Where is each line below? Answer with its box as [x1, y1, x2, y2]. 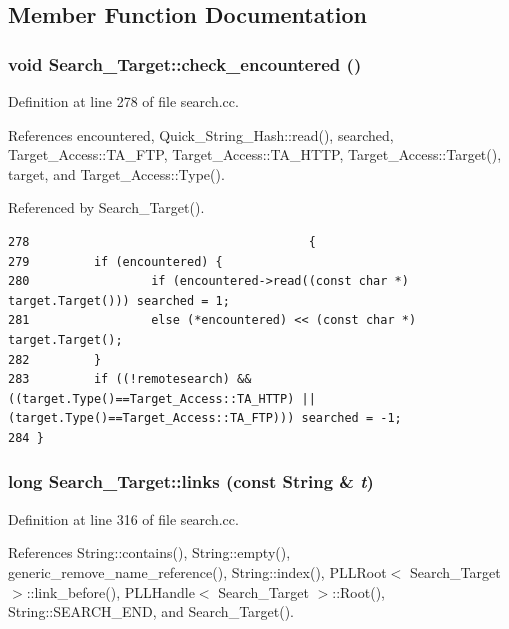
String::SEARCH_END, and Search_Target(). [8, 601, 295, 622]
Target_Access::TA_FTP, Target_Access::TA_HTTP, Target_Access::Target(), [8, 144, 502, 165]
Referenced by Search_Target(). [8, 197, 205, 218]
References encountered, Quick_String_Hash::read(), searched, [8, 124, 394, 145]
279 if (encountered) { [8, 254, 223, 269]
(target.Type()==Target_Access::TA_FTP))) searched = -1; [8, 411, 402, 426]
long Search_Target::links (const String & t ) [8, 469, 374, 494]
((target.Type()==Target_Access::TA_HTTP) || [8, 391, 316, 406]
